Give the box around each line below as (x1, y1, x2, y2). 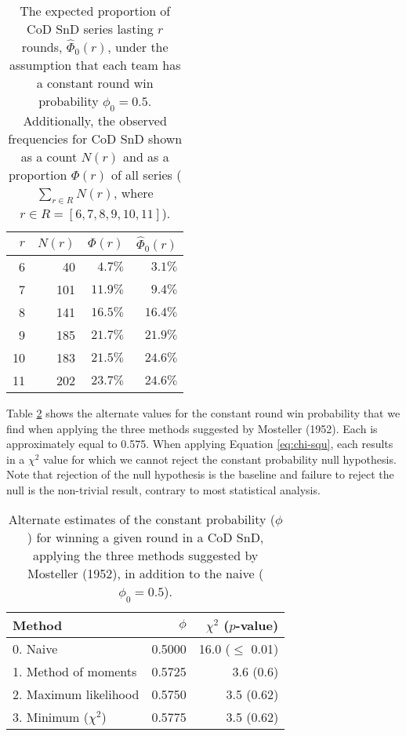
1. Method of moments (13, 661, 137, 680)
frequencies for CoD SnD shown (8, 129, 183, 148)
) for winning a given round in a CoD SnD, (27, 528, 264, 547)
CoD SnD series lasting (27, 20, 154, 38)
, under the (107, 38, 169, 56)
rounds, (21, 38, 63, 56)
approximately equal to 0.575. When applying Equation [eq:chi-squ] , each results (6, 435, 393, 452)
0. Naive (13, 639, 58, 658)
